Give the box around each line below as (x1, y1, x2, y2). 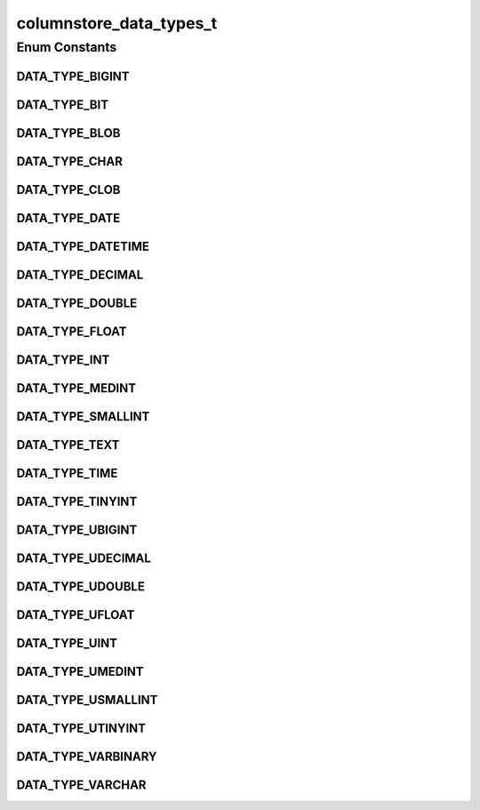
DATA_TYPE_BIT (16, 97, 109, 112)
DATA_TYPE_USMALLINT (16, 692, 158, 707)
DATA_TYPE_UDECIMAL (16, 550, 151, 565)
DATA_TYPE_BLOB (16, 125, 121, 140)
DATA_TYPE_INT (16, 352, 110, 367)
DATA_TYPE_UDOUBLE (16, 579, 146, 594)
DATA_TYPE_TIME (16, 465, 118, 480)
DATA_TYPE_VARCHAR (16, 778, 147, 793)
